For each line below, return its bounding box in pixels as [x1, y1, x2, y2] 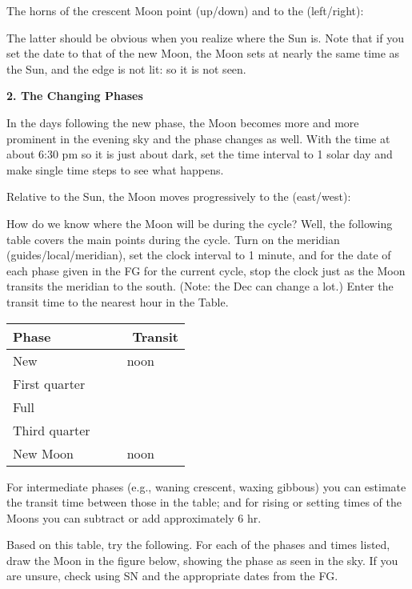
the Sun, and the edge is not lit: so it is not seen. [6, 60, 246, 77]
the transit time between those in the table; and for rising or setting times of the [6, 494, 402, 511]
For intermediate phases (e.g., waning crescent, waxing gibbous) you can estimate [6, 478, 406, 495]
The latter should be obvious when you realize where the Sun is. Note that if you [6, 29, 404, 46]
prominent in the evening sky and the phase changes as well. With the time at [6, 130, 390, 146]
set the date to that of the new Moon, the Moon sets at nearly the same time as [6, 45, 400, 62]
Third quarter [13, 420, 90, 439]
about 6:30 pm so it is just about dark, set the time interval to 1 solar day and [6, 146, 393, 162]
